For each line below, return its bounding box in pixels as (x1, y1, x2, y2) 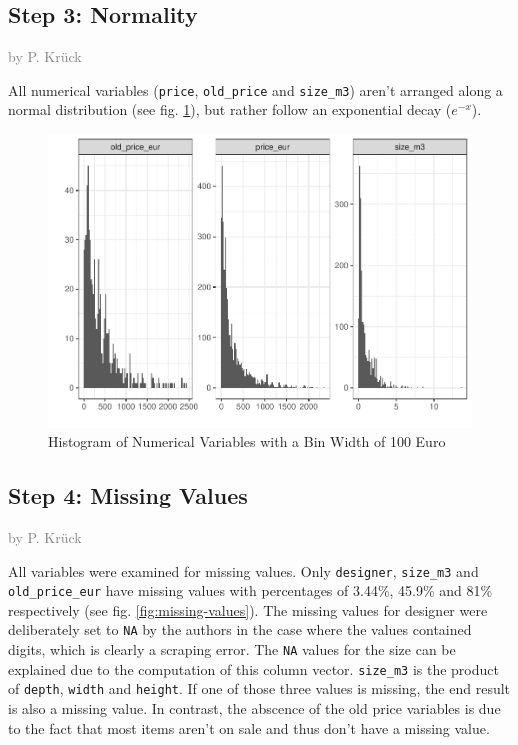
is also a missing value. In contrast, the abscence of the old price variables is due (8, 698, 501, 719)
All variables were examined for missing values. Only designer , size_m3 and (8, 560, 479, 581)
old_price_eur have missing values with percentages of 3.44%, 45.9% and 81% (8, 580, 493, 601)
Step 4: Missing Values (8, 480, 248, 511)
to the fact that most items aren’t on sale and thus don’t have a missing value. (8, 717, 490, 738)
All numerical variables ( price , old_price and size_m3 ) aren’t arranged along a (8, 79, 503, 100)
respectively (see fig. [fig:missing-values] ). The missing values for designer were (8, 599, 488, 620)
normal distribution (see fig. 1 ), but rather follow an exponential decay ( (8, 99, 452, 120)
